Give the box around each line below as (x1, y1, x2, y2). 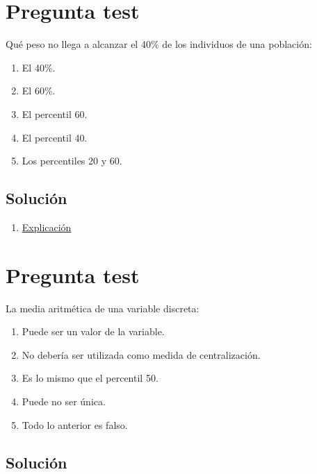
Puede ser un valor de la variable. (22, 324, 165, 339)
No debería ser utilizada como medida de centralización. (22, 347, 261, 362)
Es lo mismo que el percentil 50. (22, 371, 158, 385)
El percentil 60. (22, 106, 88, 121)
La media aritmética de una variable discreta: (6, 301, 200, 315)
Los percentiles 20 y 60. (22, 153, 122, 168)
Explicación (22, 219, 72, 234)
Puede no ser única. (22, 393, 106, 408)
